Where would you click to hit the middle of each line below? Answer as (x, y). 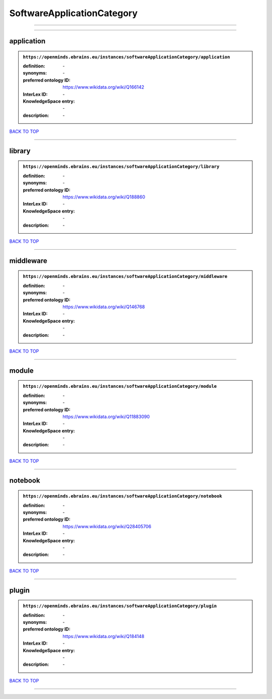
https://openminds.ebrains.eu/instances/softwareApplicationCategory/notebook (123, 496)
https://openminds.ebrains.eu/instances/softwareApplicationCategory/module (120, 386)
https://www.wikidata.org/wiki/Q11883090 (106, 416)
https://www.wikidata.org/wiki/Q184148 (104, 636)
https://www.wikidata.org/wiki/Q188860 (104, 197)
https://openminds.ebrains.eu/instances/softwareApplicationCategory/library (121, 167)
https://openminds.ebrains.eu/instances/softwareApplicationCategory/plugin (120, 606)
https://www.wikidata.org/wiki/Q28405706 (107, 526)
